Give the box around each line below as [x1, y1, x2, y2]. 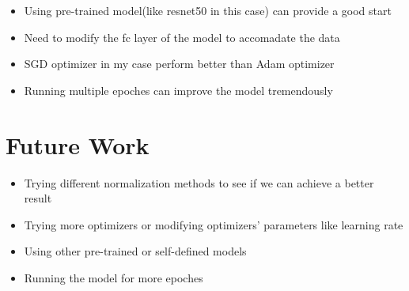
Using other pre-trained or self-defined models [24, 243, 247, 259]
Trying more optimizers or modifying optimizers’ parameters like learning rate [24, 216, 403, 232]
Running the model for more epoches [24, 269, 203, 285]
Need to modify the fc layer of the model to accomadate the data [24, 28, 340, 45]
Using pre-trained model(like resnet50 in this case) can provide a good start [24, 2, 392, 18]
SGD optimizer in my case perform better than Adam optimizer [24, 55, 335, 72]
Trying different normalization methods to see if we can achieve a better [24, 174, 374, 191]
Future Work [6, 128, 150, 161]
